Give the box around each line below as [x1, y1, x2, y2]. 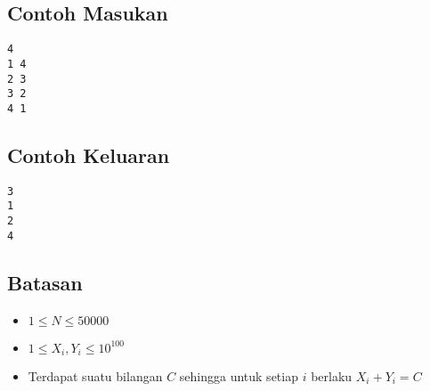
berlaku [311, 366, 353, 385]
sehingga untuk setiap [179, 366, 298, 385]
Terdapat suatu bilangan [28, 366, 163, 385]
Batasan [7, 268, 83, 296]
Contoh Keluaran [7, 141, 170, 168]
